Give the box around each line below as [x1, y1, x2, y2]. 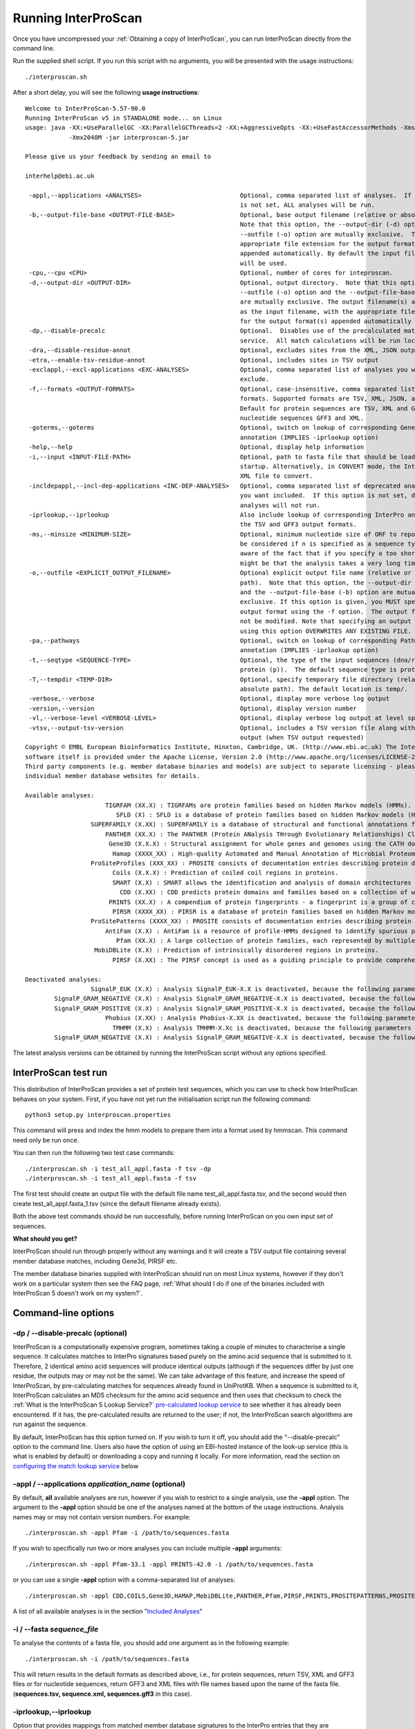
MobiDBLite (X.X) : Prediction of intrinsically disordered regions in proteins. [94, 946, 379, 954]
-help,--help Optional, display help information [28, 443, 365, 451]
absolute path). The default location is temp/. [239, 685, 408, 693]
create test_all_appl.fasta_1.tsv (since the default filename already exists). [12, 1199, 221, 1208]
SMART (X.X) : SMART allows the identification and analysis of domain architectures [112, 878, 412, 887]
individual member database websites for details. [25, 772, 201, 780]
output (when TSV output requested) [239, 733, 365, 741]
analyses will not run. [239, 501, 321, 509]
